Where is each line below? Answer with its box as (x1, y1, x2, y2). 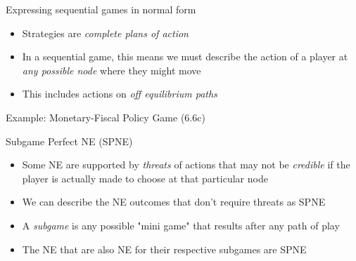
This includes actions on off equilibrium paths (22, 86, 217, 101)
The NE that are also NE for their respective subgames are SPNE (22, 241, 307, 256)
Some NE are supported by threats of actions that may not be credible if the (22, 157, 350, 172)
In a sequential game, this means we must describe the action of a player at (22, 49, 348, 64)
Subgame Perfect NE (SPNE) (6, 133, 133, 148)
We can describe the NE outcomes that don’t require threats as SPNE (22, 194, 326, 209)
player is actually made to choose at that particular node (22, 170, 268, 185)
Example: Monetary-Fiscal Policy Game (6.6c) (6, 109, 205, 124)
